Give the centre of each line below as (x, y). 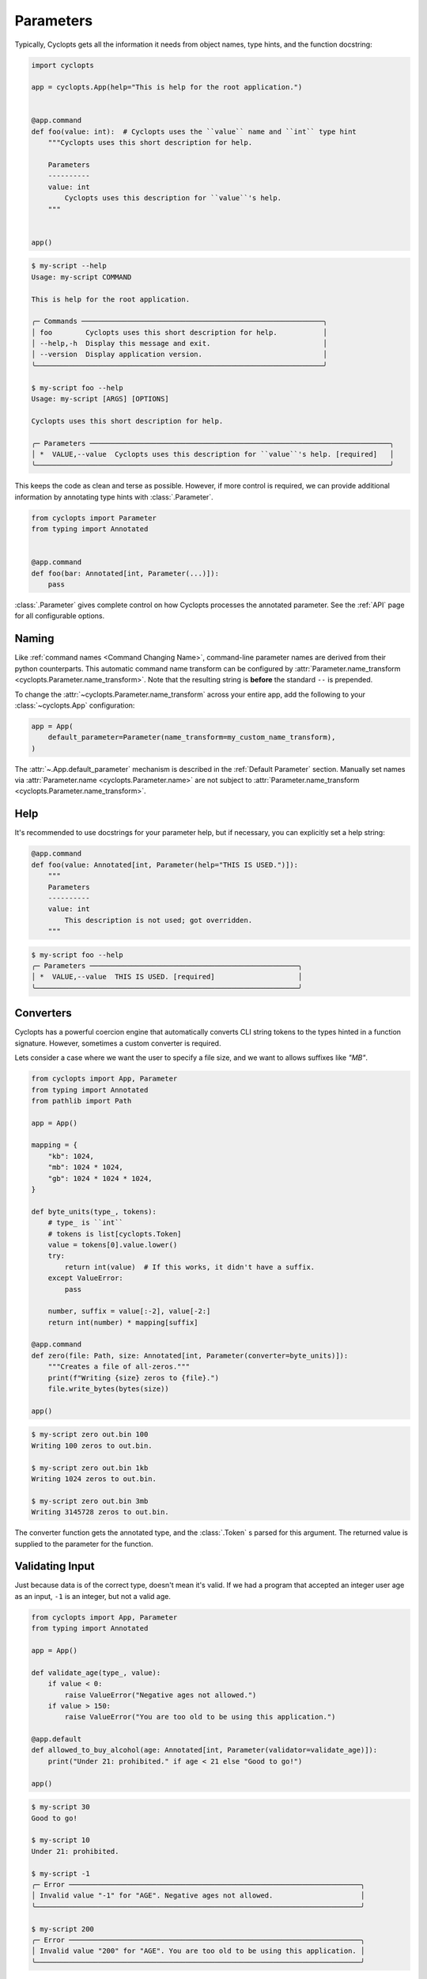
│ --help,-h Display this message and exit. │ (179, 344)
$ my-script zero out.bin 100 (90, 1434)
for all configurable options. (60, 616)
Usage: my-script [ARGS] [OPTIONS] (100, 399)
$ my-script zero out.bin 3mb (90, 1501)
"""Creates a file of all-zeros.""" (119, 1367)
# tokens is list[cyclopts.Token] (115, 1234)
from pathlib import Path (81, 1101)
